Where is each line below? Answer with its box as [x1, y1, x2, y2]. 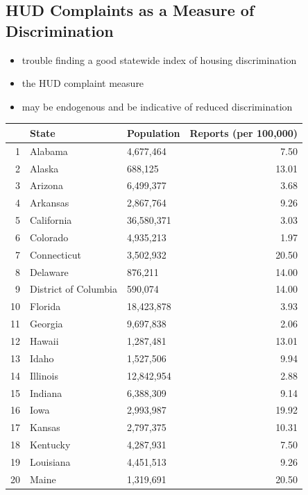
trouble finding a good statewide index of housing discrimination [22, 52, 297, 67]
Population [126, 125, 180, 140]
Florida [30, 299, 61, 314]
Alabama [30, 143, 68, 158]
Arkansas [30, 195, 69, 210]
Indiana [30, 385, 62, 400]
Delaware [30, 264, 69, 279]
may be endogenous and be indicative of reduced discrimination [22, 99, 293, 113]
